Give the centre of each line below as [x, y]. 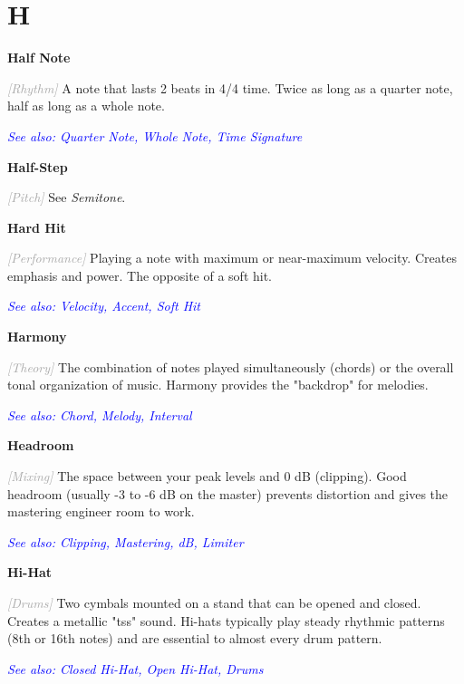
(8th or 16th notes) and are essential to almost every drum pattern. [195, 638]
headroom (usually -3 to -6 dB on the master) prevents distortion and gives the [228, 493]
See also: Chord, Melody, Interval [100, 414]
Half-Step [38, 166]
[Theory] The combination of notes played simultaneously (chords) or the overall [231, 366]
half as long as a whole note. [86, 106]
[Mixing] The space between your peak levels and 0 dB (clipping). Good [207, 476]
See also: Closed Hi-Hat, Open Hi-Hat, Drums [135, 668]
